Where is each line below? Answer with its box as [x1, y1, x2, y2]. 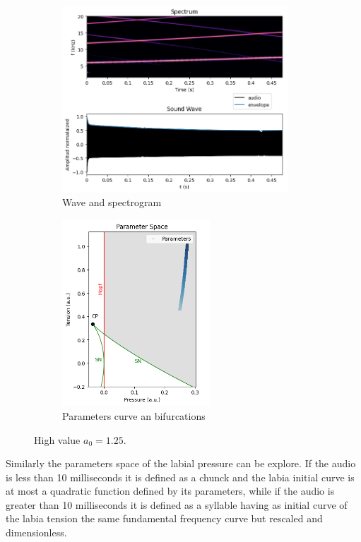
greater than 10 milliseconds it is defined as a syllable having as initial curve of [6, 497, 348, 512]
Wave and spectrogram [62, 195, 162, 210]
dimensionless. [6, 525, 67, 540]
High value [34, 432, 81, 447]
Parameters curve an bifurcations [62, 408, 206, 423]
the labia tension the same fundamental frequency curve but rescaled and [6, 511, 323, 526]
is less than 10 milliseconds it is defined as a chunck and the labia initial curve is [6, 469, 355, 484]
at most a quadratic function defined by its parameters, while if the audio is [6, 483, 335, 498]
